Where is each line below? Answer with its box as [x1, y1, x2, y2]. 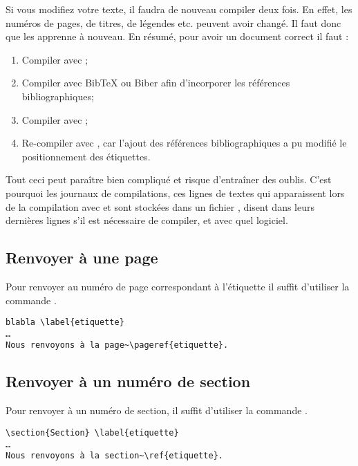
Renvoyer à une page [6, 247, 158, 268]
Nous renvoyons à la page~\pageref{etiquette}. [6, 340, 229, 351]
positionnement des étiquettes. [21, 149, 151, 163]
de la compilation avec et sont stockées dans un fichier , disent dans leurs [6, 199, 315, 214]
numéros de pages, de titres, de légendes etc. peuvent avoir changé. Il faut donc [6, 15, 341, 30]
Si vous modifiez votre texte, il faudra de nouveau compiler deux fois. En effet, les [6, 2, 352, 16]
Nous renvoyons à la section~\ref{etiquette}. [6, 451, 223, 461]
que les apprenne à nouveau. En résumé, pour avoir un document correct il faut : [6, 29, 349, 44]
